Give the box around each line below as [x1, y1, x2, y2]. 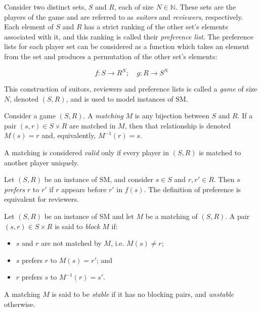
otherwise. [4, 298, 35, 309]
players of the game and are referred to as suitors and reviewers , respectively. [4, 11, 243, 22]
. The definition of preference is [144, 184, 241, 194]
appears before [61, 184, 107, 194]
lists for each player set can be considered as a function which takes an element [4, 41, 249, 52]
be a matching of [145, 211, 198, 221]
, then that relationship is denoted [124, 120, 231, 130]
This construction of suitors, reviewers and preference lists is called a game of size [4, 83, 257, 94]
